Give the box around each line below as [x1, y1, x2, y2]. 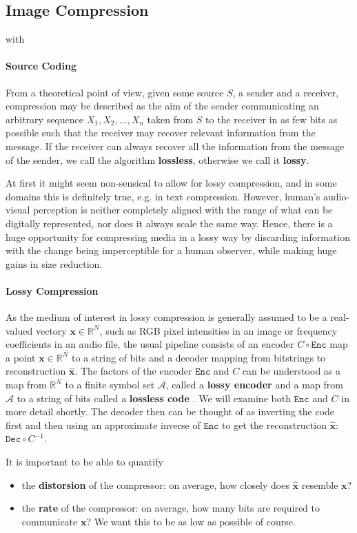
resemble [301, 477, 338, 492]
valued [6, 323, 33, 337]
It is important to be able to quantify [6, 454, 163, 469]
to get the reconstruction [222, 417, 327, 432]
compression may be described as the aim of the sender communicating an [6, 98, 319, 113]
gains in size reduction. [6, 256, 103, 271]
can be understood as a [242, 364, 341, 378]
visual [6, 202, 30, 217]
